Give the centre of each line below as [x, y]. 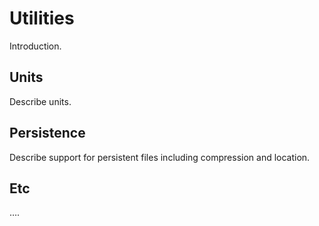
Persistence [47, 133]
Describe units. [40, 101]
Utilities [42, 18]
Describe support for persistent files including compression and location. [160, 157]
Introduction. [35, 46]
